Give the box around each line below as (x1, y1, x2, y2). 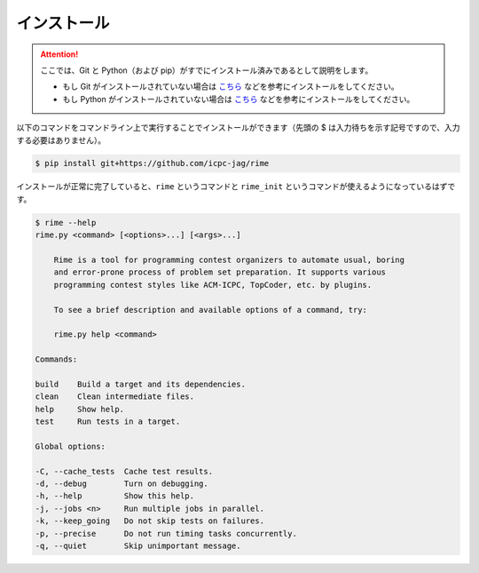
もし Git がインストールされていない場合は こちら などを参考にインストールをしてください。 (62, 81, 399, 92)
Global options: (35, 441, 106, 451)
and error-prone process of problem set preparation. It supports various (53, 267, 386, 277)
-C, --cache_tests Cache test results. (35, 466, 213, 476)
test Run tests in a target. (35, 417, 181, 426)
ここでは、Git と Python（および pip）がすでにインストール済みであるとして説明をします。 (40, 65, 373, 76)
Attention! (40, 49, 79, 60)
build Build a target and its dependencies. (35, 378, 246, 389)
